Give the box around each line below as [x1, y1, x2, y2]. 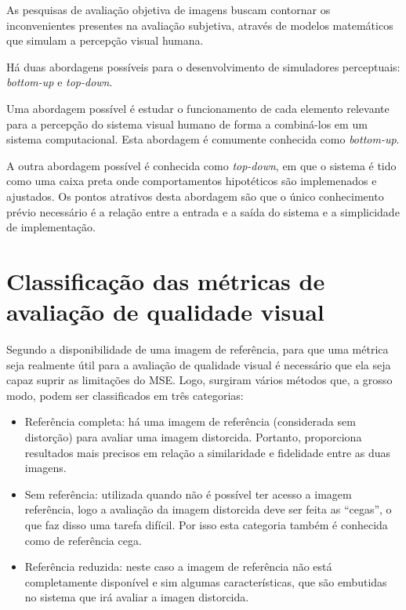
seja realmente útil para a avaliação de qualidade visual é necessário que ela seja [6, 356, 391, 372]
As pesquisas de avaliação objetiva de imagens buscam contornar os [6, 2, 331, 17]
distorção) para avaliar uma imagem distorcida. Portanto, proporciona [24, 429, 362, 445]
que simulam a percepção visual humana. [6, 32, 204, 49]
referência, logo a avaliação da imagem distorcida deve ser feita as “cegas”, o [24, 501, 392, 517]
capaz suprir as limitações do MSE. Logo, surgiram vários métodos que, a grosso [6, 372, 393, 388]
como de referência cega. [24, 532, 142, 548]
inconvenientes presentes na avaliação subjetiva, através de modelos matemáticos [6, 16, 393, 33]
